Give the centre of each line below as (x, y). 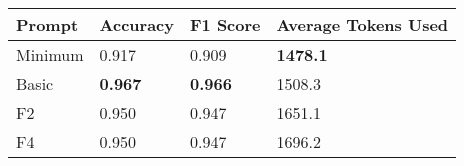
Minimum (50, 54)
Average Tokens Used (362, 24)
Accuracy (136, 24)
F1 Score (225, 24)
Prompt (47, 24)
